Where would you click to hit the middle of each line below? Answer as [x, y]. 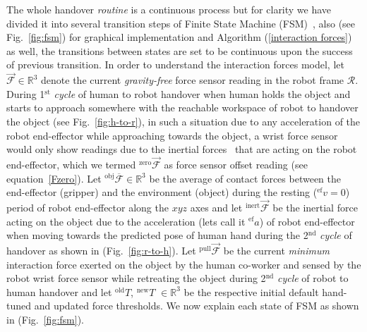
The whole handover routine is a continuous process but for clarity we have [169, 9]
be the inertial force [315, 207]
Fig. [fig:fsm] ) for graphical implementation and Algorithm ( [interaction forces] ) [179, 37]
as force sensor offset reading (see [236, 164]
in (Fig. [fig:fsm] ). [45, 319]
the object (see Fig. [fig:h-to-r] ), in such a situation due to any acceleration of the [183, 121]
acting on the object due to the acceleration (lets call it [126, 221]
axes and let [216, 207]
